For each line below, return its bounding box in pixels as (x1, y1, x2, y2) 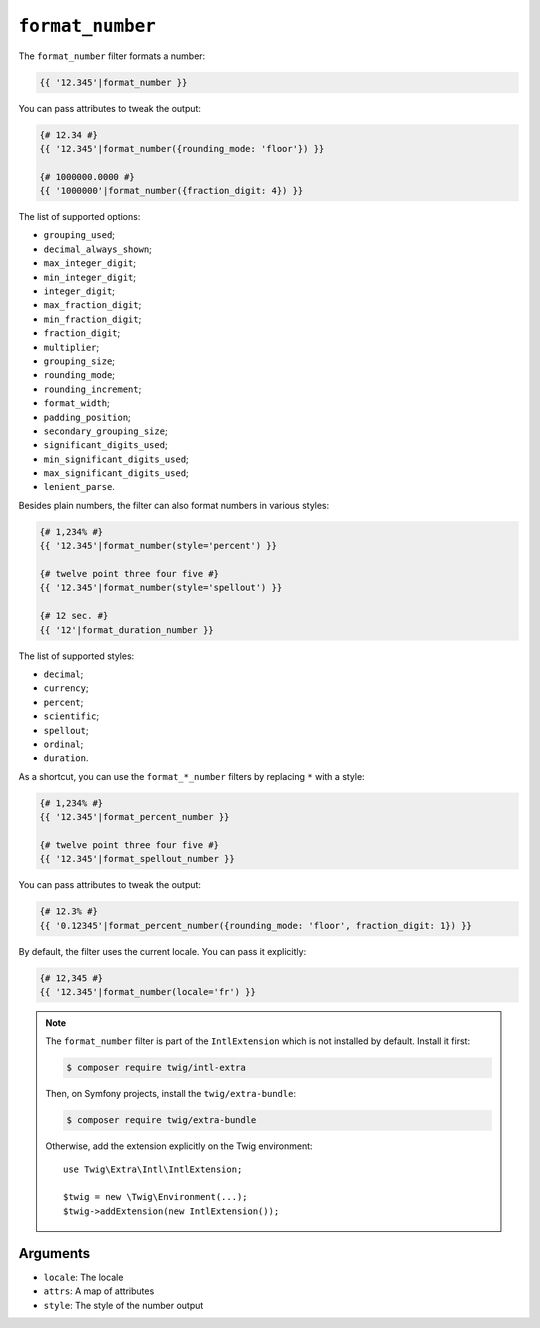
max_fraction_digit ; (43, 299, 142, 311)
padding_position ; (43, 411, 132, 423)
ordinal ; (43, 738, 84, 750)
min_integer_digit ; (43, 271, 137, 283)
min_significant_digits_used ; (43, 453, 189, 465)
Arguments (18, 1245, 91, 1262)
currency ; (43, 682, 89, 694)
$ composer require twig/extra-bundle (66, 1115, 257, 1126)
